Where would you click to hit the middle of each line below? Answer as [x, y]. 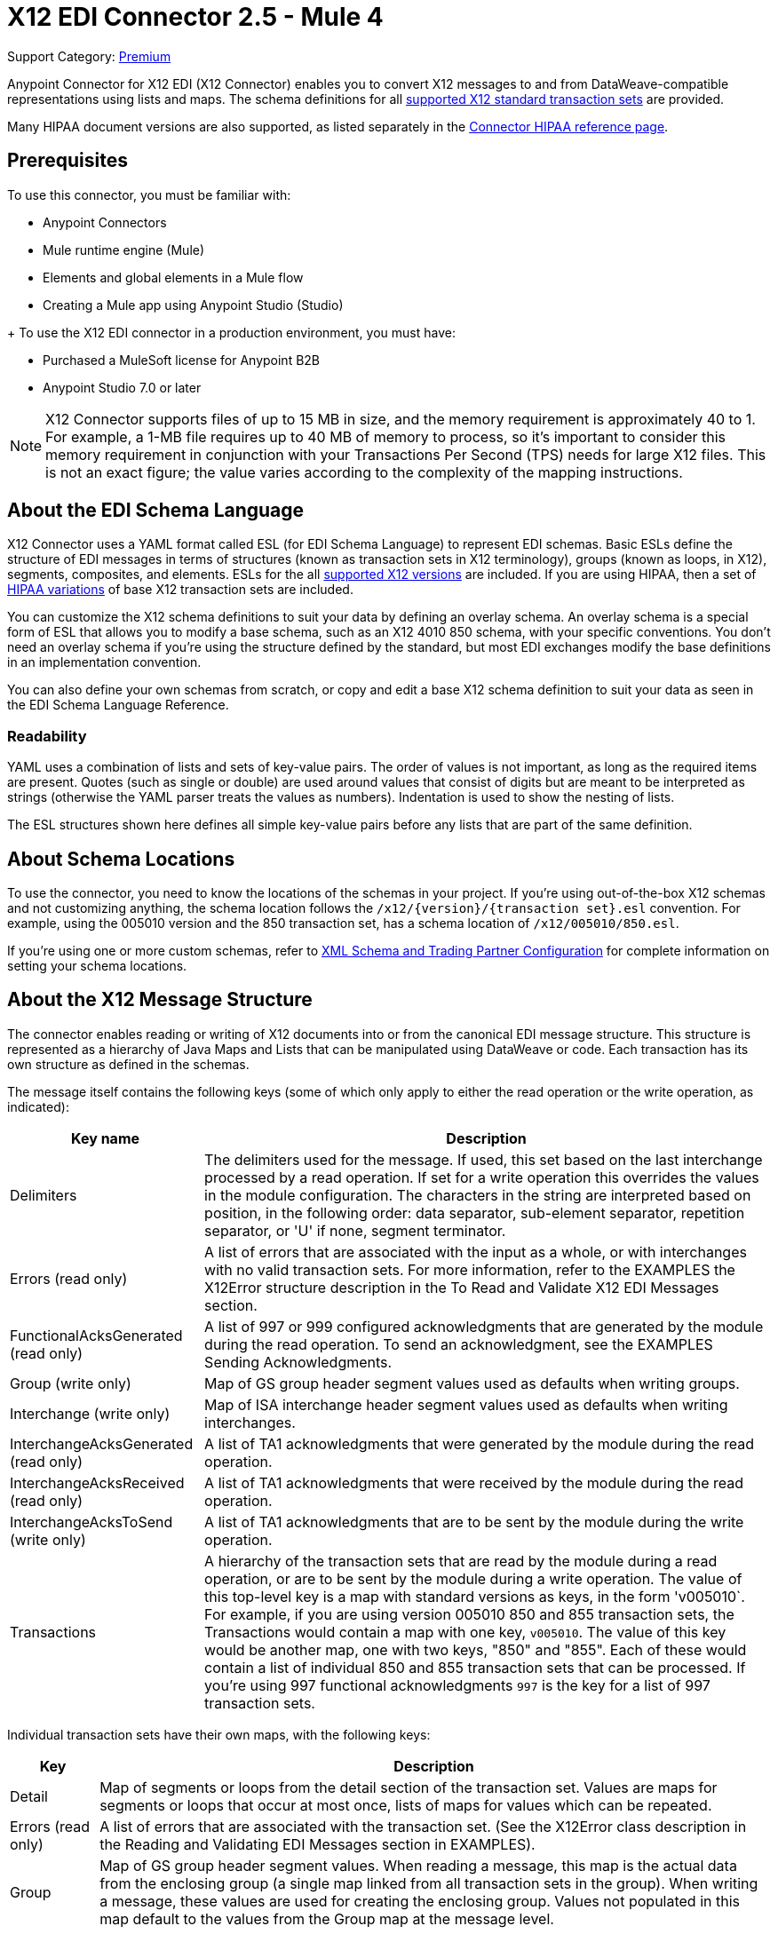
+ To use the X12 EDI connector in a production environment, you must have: [231, 332]
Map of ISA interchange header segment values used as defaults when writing [466, 1404]
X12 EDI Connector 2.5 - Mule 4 [195, 17]
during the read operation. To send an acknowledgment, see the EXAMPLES [459, 1344]
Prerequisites [67, 161]
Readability [47, 736]
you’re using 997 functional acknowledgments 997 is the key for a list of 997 [457, 1685]
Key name [106, 1138]
